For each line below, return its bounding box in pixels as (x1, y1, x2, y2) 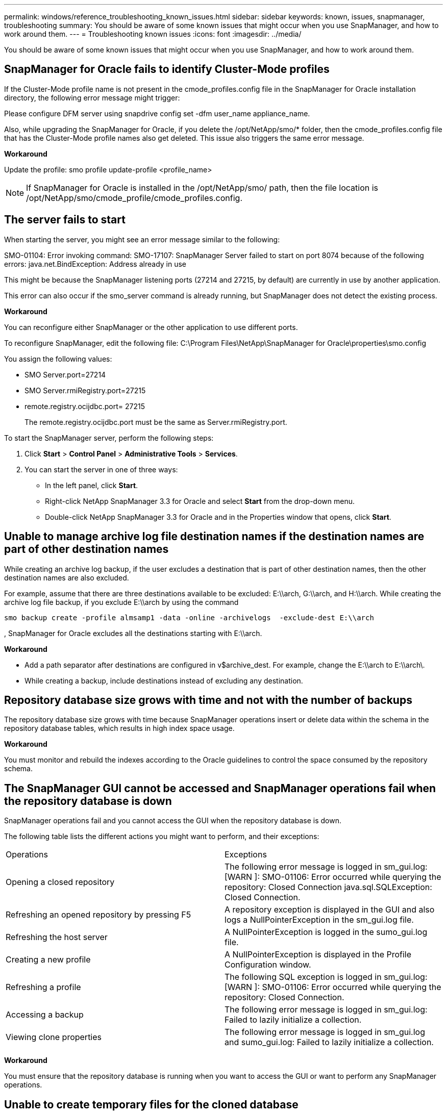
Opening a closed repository (6, 877, 115, 888)
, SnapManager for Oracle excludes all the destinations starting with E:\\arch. (4, 628, 262, 638)
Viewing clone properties (6, 1032, 102, 1043)
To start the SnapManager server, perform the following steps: (4, 433, 214, 442)
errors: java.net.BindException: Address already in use (4, 259, 187, 268)
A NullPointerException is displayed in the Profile (225, 949, 412, 960)
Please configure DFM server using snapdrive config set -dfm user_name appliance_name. (4, 109, 310, 118)
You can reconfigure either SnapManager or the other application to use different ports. (4, 322, 298, 332)
